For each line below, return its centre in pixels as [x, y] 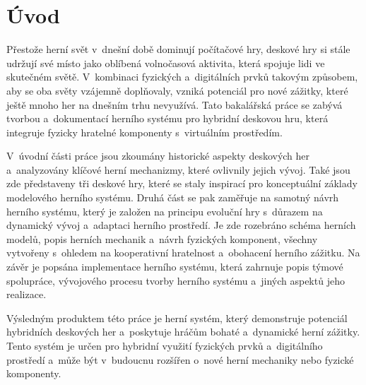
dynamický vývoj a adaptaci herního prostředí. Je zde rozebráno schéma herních [181, 225]
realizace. [26, 294]
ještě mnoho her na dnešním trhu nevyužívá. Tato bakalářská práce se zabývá [175, 104]
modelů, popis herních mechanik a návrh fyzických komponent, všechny [162, 238]
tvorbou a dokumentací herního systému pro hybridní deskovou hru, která [167, 118]
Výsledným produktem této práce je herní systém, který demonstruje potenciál [177, 318]
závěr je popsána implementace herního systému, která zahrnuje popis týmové [175, 267]
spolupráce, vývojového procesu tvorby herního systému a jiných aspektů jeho [176, 280]
